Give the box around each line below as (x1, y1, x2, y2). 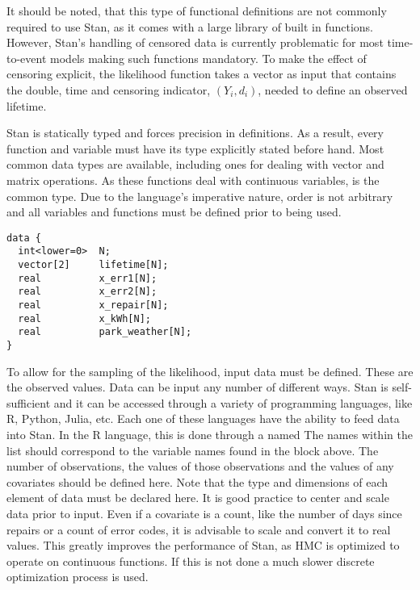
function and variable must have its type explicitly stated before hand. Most (6, 140, 384, 157)
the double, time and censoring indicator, (6, 81, 211, 98)
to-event (6, 49, 47, 66)
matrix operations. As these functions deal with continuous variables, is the (6, 171, 380, 188)
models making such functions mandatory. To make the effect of (50, 49, 367, 66)
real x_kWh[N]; (18, 312, 151, 324)
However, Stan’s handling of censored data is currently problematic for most (6, 34, 384, 51)
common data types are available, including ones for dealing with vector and (6, 156, 384, 173)
